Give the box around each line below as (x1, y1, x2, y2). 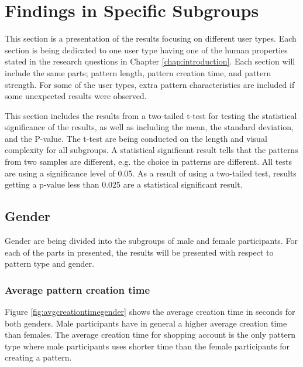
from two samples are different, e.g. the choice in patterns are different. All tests (5, 155, 292, 168)
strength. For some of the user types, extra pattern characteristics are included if (5, 78, 295, 90)
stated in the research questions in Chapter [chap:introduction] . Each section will (5, 55, 295, 67)
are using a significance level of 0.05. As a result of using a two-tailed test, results (5, 166, 297, 179)
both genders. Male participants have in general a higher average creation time (5, 317, 287, 329)
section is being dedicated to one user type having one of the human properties (5, 43, 288, 56)
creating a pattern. (5, 351, 72, 363)
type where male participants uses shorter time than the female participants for (5, 339, 290, 352)
